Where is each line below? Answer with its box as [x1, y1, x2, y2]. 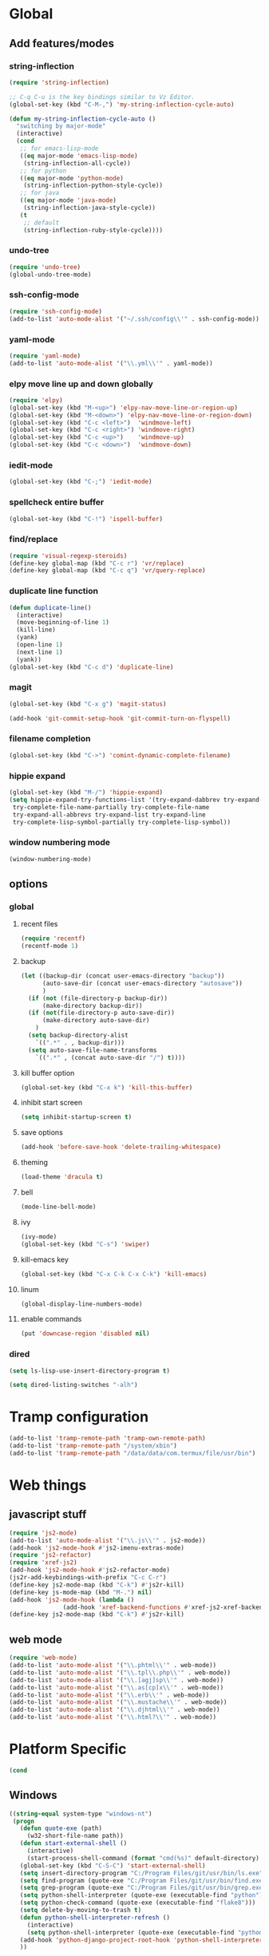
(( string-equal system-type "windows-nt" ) [9, 1809, 152, 1818]
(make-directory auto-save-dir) [42, 1017, 150, 1025]
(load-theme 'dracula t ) [20, 1173, 104, 1181]
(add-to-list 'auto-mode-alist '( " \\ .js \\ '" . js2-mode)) [9, 1536, 206, 1544]
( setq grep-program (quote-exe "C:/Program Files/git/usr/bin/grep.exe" [19, 1884, 267, 1892]
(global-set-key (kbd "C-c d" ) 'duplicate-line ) [9, 663, 174, 671]
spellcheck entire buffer [9, 496, 105, 508]
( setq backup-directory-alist [28, 1031, 129, 1039]
